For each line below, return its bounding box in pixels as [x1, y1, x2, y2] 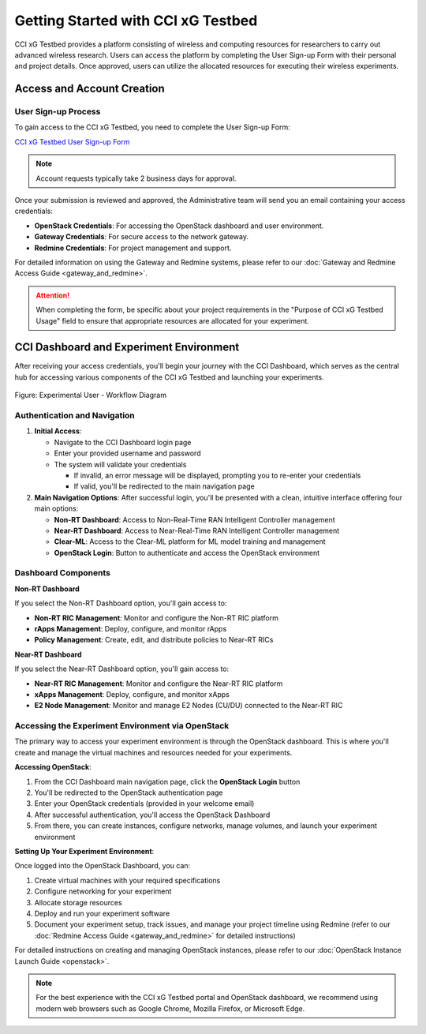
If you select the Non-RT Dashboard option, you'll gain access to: [14, 598, 227, 608]
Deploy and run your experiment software [34, 908, 170, 918]
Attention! [35, 290, 70, 300]
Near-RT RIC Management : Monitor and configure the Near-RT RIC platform [34, 679, 283, 688]
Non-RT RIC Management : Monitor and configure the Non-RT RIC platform [34, 613, 279, 623]
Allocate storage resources [34, 897, 122, 907]
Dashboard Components [14, 568, 110, 579]
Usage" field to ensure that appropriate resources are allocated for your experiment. [35, 316, 309, 325]
